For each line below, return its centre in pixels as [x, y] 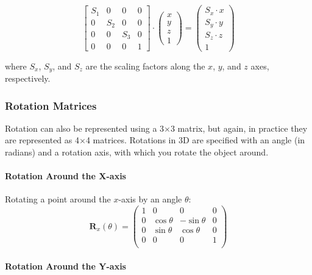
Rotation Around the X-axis [66, 176]
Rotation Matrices [51, 105]
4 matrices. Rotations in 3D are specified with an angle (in [195, 140]
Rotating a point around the [58, 199]
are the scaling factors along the [145, 66]
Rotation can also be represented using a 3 [85, 128]
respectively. [28, 78]
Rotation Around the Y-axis [66, 266]
